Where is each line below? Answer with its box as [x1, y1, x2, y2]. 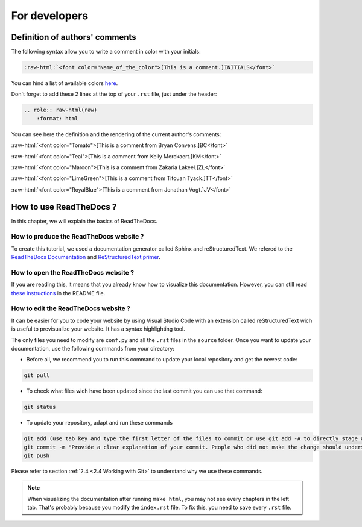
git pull [24, 372, 50, 379]
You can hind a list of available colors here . [11, 80, 118, 87]
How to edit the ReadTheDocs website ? [11, 304, 131, 313]
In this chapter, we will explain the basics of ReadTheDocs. [11, 217, 158, 225]
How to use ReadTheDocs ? [11, 202, 117, 212]
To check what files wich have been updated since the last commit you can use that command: [26, 387, 262, 394]
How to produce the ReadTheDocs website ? [11, 232, 144, 241]
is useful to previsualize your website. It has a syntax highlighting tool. [11, 325, 185, 332]
